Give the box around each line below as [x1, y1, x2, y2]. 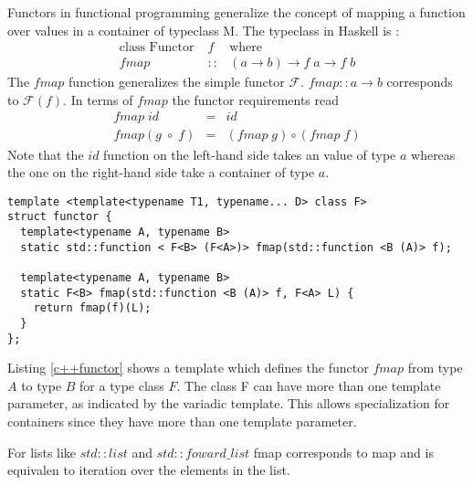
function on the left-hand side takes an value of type [103, 144, 396, 163]
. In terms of [63, 90, 133, 109]
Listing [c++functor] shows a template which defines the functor [7, 358, 369, 377]
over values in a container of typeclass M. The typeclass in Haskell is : [7, 20, 400, 39]
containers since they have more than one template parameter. [7, 412, 357, 431]
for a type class [79, 375, 164, 395]
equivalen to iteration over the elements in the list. [7, 460, 290, 480]
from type [407, 358, 463, 377]
